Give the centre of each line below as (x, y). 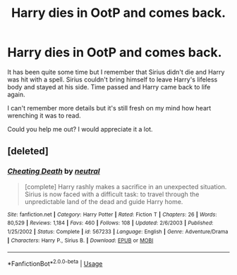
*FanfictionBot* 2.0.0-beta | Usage (55, 263)
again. (17, 94)
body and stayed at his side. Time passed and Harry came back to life (109, 87)
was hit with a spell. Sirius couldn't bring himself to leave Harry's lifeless (113, 79)
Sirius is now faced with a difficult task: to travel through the (112, 194)
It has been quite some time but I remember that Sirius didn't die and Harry (116, 72)
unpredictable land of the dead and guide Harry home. (104, 201)
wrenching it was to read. (44, 115)
